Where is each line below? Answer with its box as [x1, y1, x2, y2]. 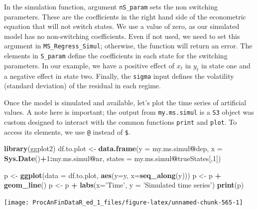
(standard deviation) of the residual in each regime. [4, 80, 161, 91]
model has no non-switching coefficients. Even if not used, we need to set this [4, 30, 240, 41]
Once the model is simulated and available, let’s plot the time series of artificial [4, 97, 247, 107]
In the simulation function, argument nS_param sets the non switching [4, 1, 218, 11]
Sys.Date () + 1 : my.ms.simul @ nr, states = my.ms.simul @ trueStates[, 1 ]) [4, 153, 221, 163]
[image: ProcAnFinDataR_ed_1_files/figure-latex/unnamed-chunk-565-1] [4, 199, 243, 206]
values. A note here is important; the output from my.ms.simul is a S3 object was [4, 107, 254, 117]
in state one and [201, 60, 251, 70]
